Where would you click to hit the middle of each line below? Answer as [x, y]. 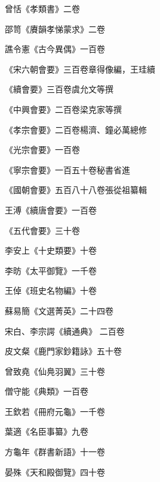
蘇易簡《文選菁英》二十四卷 [59, 310]
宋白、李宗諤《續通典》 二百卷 [65, 331]
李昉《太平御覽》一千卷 [51, 270]
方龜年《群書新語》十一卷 [55, 452]
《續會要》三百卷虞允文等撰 [59, 89]
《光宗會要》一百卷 [42, 150]
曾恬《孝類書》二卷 [42, 8]
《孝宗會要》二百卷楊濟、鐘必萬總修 [76, 129]
